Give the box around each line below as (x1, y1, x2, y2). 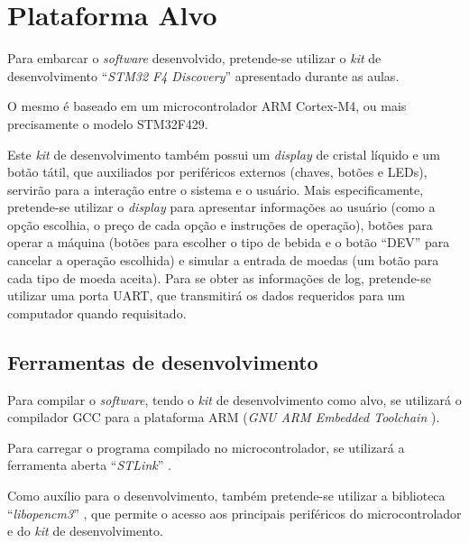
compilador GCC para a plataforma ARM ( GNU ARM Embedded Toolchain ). (7, 408, 440, 427)
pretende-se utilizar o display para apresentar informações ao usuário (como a (7, 198, 436, 216)
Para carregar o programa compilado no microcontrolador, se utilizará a (7, 437, 405, 456)
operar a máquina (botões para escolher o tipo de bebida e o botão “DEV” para (7, 233, 450, 252)
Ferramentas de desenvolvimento (7, 347, 318, 375)
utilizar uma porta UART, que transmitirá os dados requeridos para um (7, 286, 406, 305)
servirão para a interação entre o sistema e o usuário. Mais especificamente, (7, 179, 424, 198)
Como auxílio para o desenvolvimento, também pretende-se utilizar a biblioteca (7, 486, 446, 505)
